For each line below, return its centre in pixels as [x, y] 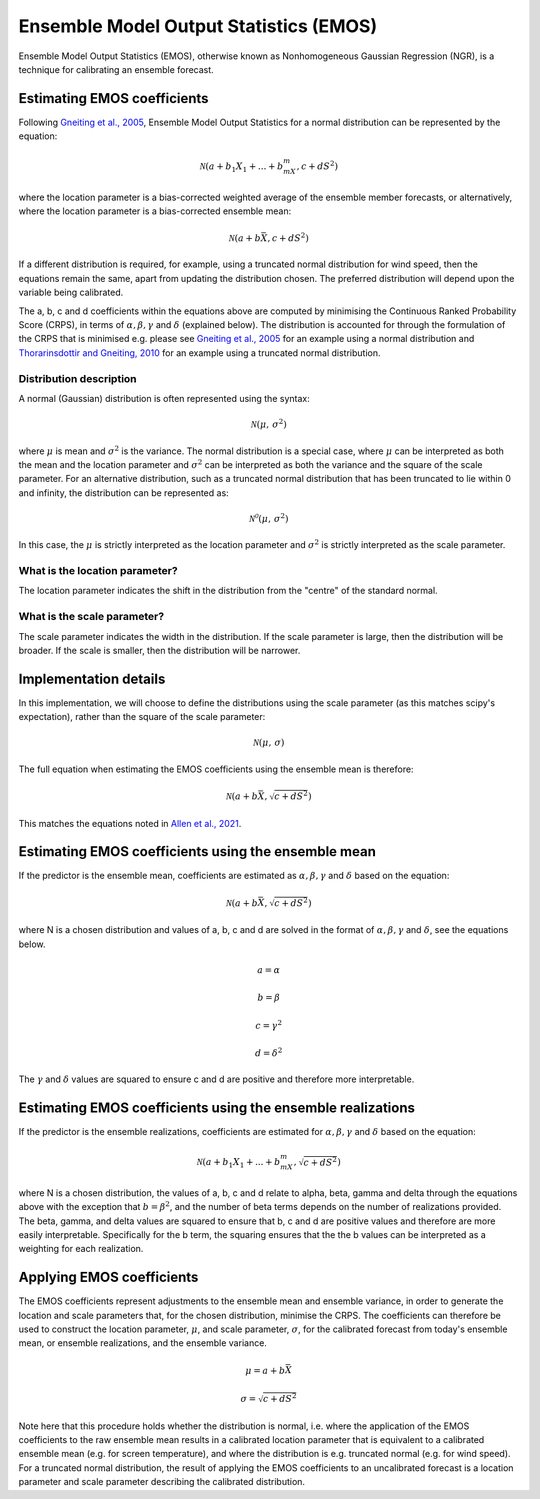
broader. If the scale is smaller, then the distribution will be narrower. [159, 650]
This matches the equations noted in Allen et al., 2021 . [130, 823]
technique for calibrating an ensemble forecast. [116, 69]
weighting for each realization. [81, 1249]
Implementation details [92, 678]
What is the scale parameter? [91, 617]
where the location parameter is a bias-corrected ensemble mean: [155, 211]
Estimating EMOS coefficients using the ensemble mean [197, 851]
